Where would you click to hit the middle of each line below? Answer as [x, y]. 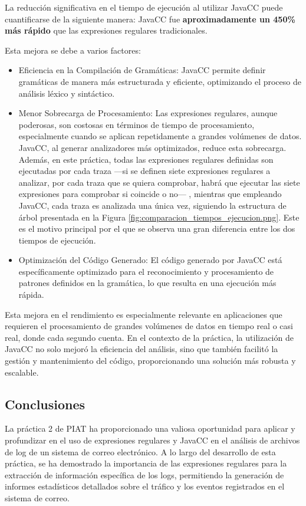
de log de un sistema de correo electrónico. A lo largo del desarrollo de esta [140, 451]
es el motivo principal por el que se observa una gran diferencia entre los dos [157, 229]
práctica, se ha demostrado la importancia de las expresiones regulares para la [146, 463]
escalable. [22, 372]
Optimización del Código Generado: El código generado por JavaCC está [150, 260]
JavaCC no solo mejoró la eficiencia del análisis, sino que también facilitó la [142, 349]
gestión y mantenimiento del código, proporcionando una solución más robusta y [150, 361]
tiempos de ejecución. [57, 240]
